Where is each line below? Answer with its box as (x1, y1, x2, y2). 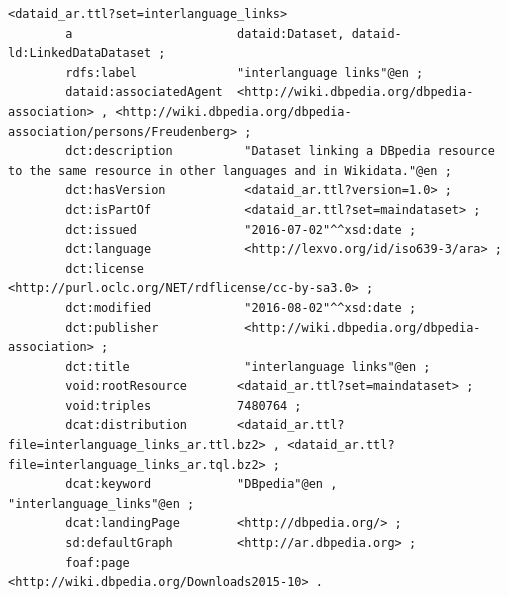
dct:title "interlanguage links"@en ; (65, 359, 431, 374)
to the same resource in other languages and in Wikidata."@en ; (8, 163, 452, 178)
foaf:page (65, 555, 130, 570)
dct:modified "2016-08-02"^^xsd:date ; (65, 300, 417, 315)
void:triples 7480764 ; (65, 398, 302, 413)
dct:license (65, 261, 145, 276)
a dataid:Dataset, (65, 26, 345, 41)
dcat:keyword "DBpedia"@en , (65, 477, 338, 492)
